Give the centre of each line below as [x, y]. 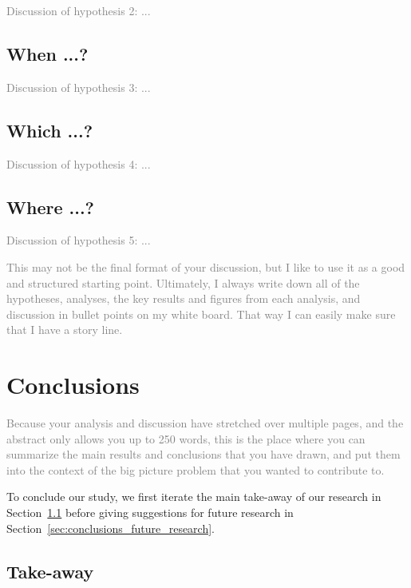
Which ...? [50, 130]
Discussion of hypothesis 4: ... [79, 163]
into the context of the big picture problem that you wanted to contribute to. [196, 469]
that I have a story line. [65, 330]
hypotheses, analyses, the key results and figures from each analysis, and [184, 298]
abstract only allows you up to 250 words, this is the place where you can [186, 438]
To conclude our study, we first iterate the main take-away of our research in [194, 497]
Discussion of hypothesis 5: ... [79, 240]
